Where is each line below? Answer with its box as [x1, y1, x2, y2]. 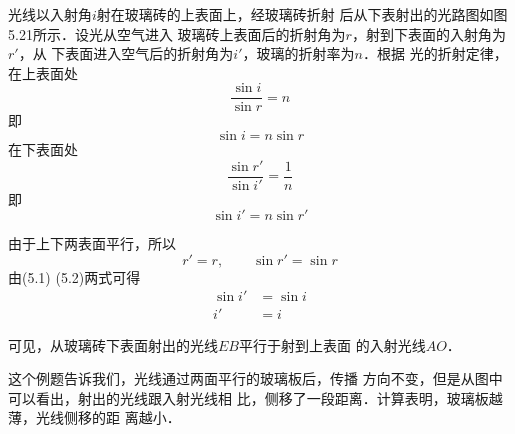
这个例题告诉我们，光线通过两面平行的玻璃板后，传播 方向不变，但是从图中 [8, 368, 503, 389]
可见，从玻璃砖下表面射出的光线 [8, 334, 218, 355]
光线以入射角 [8, 4, 92, 24]
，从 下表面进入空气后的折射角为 [18, 43, 234, 64]
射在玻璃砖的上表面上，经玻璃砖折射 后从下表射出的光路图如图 [96, 4, 508, 24]
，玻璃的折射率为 [242, 43, 355, 64]
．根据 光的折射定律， [362, 43, 508, 64]
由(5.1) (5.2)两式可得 [8, 266, 141, 287]
